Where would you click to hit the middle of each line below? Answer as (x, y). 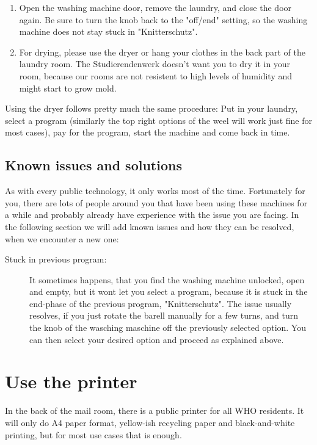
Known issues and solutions (93, 165)
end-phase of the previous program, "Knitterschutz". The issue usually (161, 303)
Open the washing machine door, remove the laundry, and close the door (155, 7)
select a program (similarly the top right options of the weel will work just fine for (158, 120)
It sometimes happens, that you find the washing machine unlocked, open (167, 279)
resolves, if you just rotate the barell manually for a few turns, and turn (164, 315)
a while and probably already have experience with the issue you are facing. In (152, 215)
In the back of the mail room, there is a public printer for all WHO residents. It (155, 411)
